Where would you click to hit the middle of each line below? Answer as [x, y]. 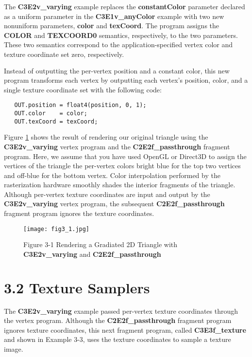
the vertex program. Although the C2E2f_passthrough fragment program [118, 320]
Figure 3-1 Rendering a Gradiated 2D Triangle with [101, 244]
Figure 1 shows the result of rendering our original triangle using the [106, 137]
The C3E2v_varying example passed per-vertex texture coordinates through [121, 311]
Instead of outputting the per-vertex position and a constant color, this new [117, 70]
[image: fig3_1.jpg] [57, 229]
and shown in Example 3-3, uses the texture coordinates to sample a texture [118, 339]
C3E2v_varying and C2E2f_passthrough [92, 254]
